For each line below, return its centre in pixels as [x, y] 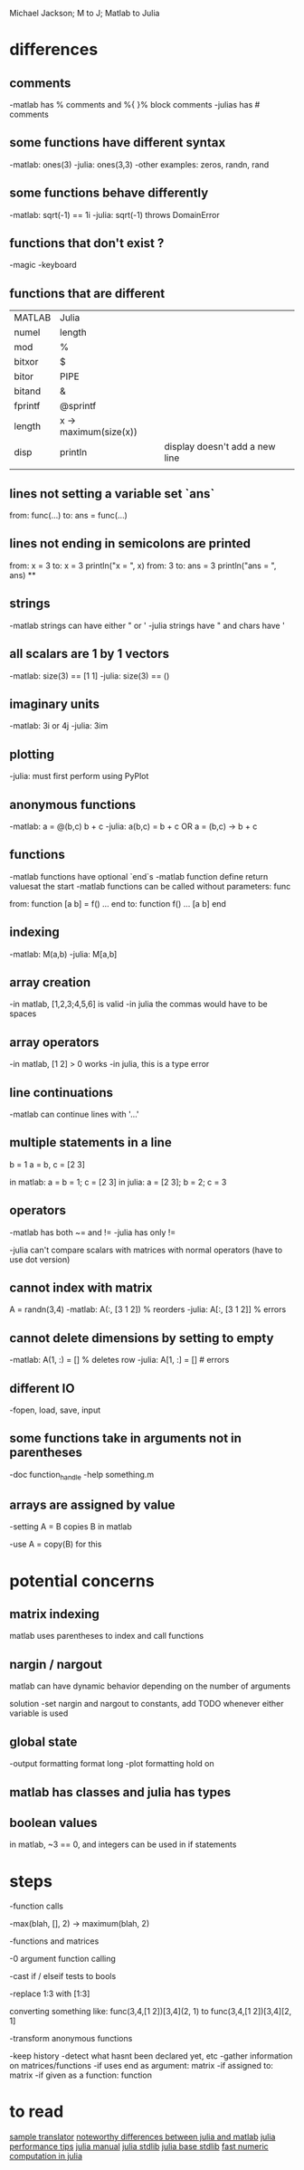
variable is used [39, 1713]
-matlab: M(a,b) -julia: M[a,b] [63, 954]
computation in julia [46, 2156]
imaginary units [54, 704]
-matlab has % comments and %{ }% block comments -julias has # [135, 105]
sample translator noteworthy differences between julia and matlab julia [142, 2137]
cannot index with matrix [81, 1288]
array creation [50, 982]
